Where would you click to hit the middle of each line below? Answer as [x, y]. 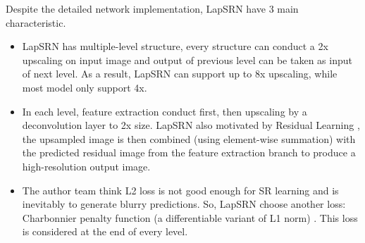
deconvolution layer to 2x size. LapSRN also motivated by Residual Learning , [191, 125]
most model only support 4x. [85, 87]
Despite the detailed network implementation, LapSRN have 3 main [152, 8]
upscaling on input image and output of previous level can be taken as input [187, 60]
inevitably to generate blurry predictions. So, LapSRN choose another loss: [184, 204]
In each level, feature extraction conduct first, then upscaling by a [165, 111]
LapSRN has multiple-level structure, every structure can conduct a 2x [175, 46]
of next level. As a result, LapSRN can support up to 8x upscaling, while [180, 74]
